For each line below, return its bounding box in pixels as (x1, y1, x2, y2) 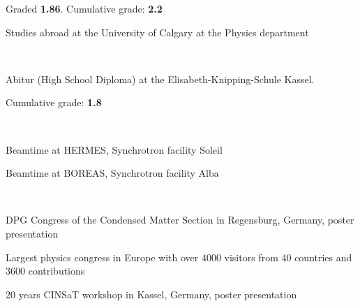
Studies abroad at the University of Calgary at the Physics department (6, 24, 309, 39)
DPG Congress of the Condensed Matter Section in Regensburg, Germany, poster (6, 212, 354, 227)
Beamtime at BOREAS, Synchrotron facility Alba (6, 166, 219, 180)
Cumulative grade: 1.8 (6, 95, 102, 110)
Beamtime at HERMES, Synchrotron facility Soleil (6, 142, 223, 156)
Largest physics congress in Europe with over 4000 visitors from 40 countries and (6, 249, 352, 264)
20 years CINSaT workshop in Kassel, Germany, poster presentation (6, 286, 297, 301)
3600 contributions (6, 263, 85, 278)
